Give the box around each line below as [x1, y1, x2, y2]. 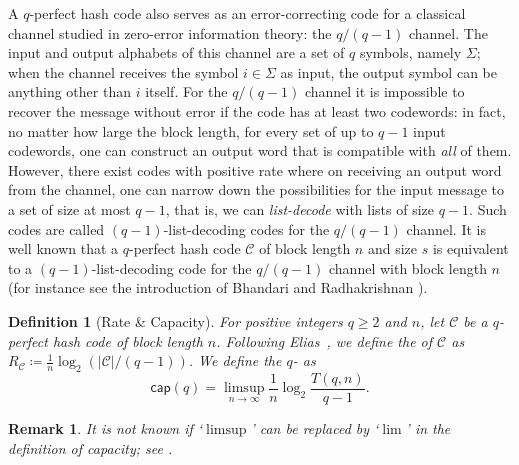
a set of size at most [8, 198, 131, 219]
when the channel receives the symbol [8, 61, 239, 82]
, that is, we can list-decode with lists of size [165, 198, 435, 219]
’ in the [405, 417, 451, 438]
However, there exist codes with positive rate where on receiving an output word [8, 159, 502, 180]
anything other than [8, 81, 131, 102]
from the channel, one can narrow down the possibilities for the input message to [8, 179, 504, 200]
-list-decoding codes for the [163, 218, 330, 239]
